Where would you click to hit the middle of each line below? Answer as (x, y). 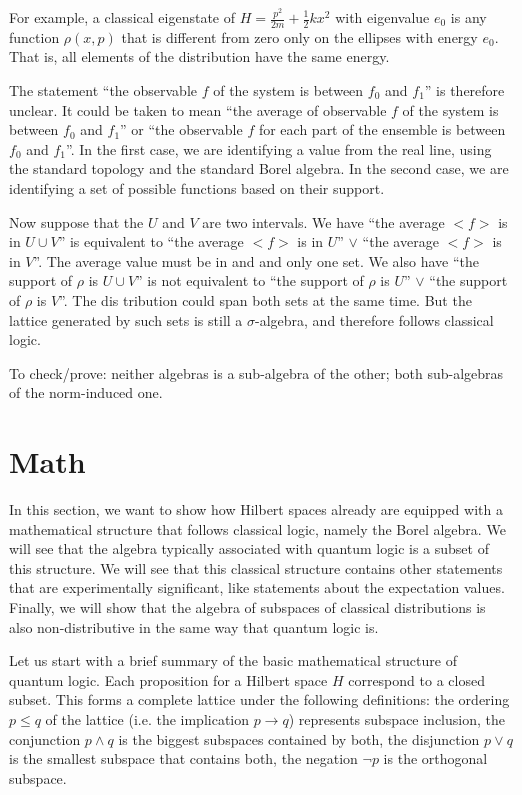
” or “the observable (181, 129)
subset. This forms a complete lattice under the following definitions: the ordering (259, 699)
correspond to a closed (416, 679)
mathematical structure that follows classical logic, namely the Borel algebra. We (257, 528)
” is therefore (464, 90)
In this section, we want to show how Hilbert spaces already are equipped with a (256, 509)
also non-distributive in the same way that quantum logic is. (194, 626)
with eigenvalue (382, 17)
